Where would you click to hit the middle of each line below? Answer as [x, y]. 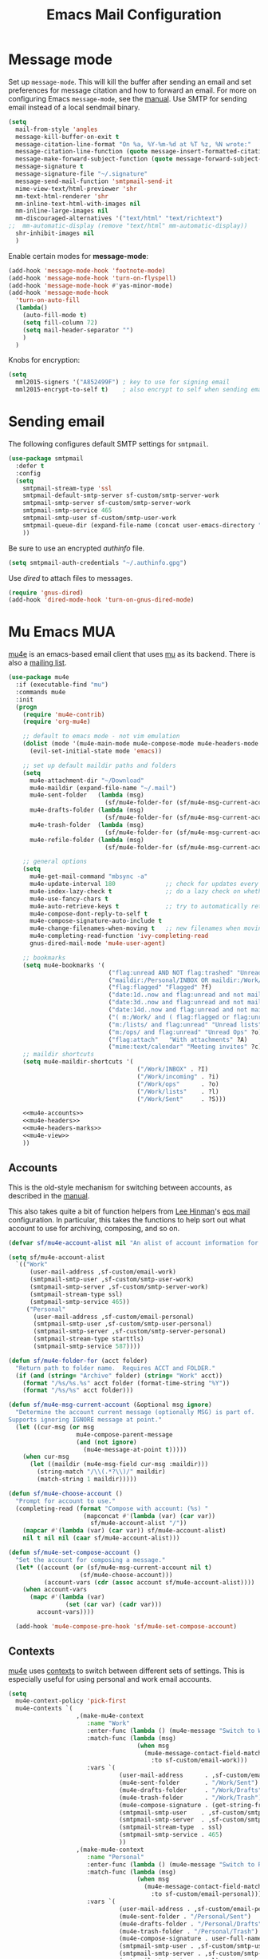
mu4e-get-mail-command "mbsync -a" [89, 876]
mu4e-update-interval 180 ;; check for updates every [144, 884]
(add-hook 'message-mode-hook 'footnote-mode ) [87, 270]
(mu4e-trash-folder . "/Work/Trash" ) [190, 1798]
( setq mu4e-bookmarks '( [64, 965]
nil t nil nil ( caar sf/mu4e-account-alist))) [101, 1538]
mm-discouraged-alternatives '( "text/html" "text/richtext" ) [119, 219]
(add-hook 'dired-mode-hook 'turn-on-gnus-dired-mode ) [101, 600]
